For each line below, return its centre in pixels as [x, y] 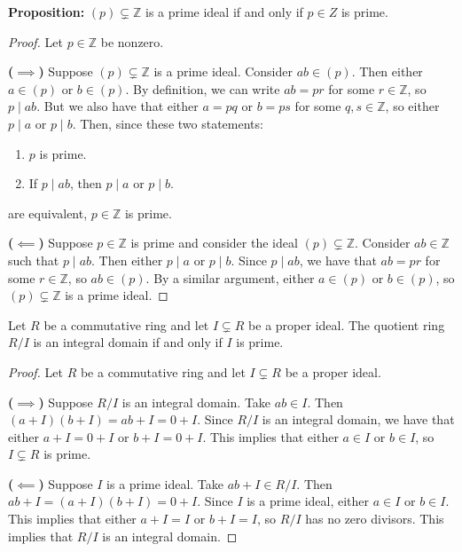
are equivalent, [48, 213]
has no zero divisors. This [375, 519]
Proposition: [47, 12]
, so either [412, 106]
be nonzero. [132, 41]
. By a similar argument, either [230, 277]
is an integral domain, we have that [358, 419]
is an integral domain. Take [196, 402]
